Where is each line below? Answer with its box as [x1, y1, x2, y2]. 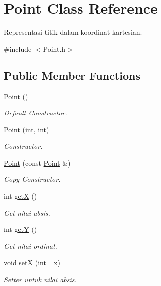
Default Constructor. [4, 108, 67, 118]
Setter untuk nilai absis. [4, 274, 77, 285]
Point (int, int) [4, 124, 49, 134]
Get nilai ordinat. [4, 240, 57, 251]
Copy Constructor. [4, 174, 61, 184]
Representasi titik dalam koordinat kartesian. [4, 27, 142, 37]
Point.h [43, 43, 66, 54]
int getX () [4, 191, 37, 201]
